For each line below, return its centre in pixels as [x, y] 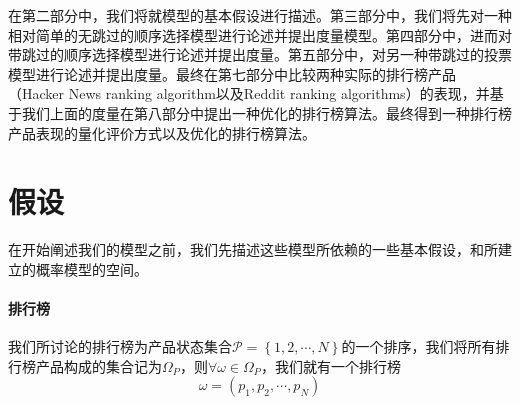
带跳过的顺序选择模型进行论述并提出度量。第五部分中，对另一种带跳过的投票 [260, 54]
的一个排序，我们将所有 [418, 346]
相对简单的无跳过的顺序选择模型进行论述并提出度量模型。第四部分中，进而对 [260, 34]
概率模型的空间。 [91, 268]
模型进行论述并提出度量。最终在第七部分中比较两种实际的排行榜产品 [232, 73]
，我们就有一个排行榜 [330, 365]
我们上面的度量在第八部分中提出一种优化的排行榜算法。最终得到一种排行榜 [266, 112]
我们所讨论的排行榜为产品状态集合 [120, 346]
